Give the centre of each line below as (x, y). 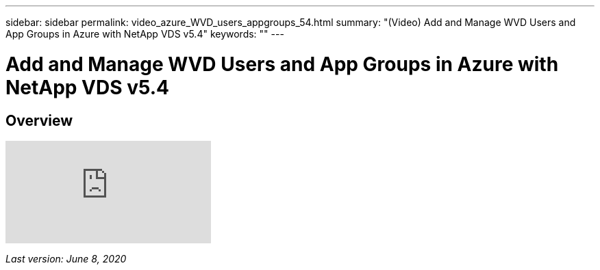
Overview (39, 120)
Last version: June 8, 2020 (66, 258)
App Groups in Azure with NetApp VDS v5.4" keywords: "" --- (145, 34)
